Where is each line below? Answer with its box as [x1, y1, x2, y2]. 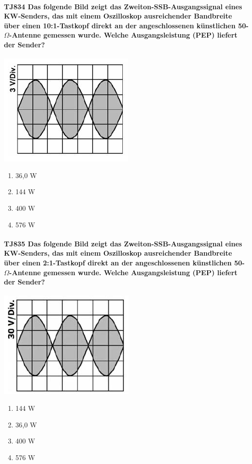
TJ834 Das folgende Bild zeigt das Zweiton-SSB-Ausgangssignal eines [4, 1, 242, 11]
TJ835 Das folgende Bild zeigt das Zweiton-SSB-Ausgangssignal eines [4, 238, 242, 248]
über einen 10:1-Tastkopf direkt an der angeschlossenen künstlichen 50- [4, 20, 249, 30]
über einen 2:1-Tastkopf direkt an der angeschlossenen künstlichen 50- [4, 257, 245, 267]
